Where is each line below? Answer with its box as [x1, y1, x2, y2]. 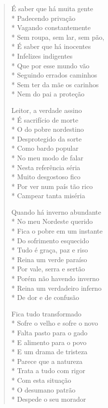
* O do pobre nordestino [11, 124, 84, 134]
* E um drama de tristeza [11, 346, 88, 357]
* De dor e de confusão [11, 292, 80, 302]
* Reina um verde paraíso [11, 254, 87, 264]
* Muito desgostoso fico [11, 172, 81, 182]
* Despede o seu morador [11, 394, 86, 404]
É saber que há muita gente [11, 3, 93, 13]
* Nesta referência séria [11, 162, 81, 172]
